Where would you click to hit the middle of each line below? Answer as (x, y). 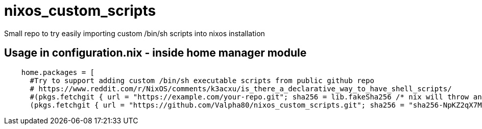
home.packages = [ (58, 72)
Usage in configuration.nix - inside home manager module (155, 53)
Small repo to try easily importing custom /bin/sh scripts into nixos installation (135, 33)
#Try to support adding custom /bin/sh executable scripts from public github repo (202, 80)
